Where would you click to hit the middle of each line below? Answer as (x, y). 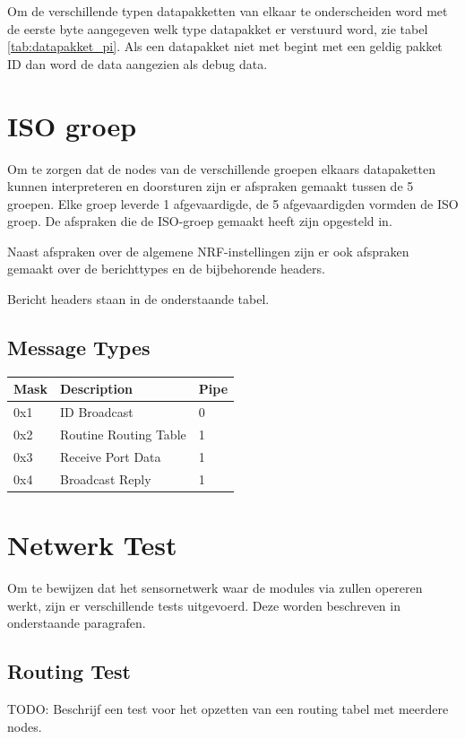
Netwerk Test (92, 545)
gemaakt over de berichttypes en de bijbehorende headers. (166, 269)
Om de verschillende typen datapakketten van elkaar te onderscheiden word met (228, 11)
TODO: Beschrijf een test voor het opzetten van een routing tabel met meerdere (228, 708)
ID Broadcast (96, 412)
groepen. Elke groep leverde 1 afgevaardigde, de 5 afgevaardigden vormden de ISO (233, 203)
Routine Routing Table (123, 435)
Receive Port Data (110, 456)
